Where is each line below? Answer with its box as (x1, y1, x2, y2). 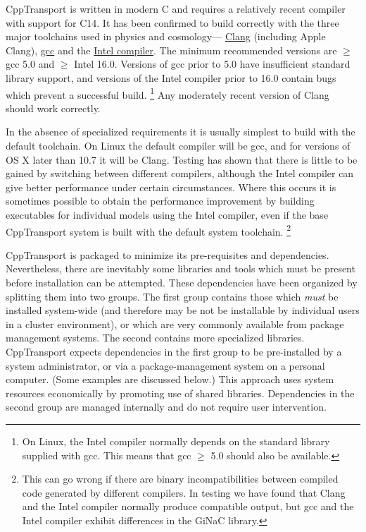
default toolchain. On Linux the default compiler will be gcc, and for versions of (6, 138, 351, 152)
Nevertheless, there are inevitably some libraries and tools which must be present (6, 261, 355, 276)
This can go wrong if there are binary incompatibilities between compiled (22, 471, 339, 486)
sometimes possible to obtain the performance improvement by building (6, 193, 315, 208)
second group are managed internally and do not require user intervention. (6, 399, 327, 414)
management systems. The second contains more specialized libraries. (6, 330, 305, 345)
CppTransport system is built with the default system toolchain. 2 (6, 222, 291, 238)
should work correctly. (6, 100, 101, 115)
